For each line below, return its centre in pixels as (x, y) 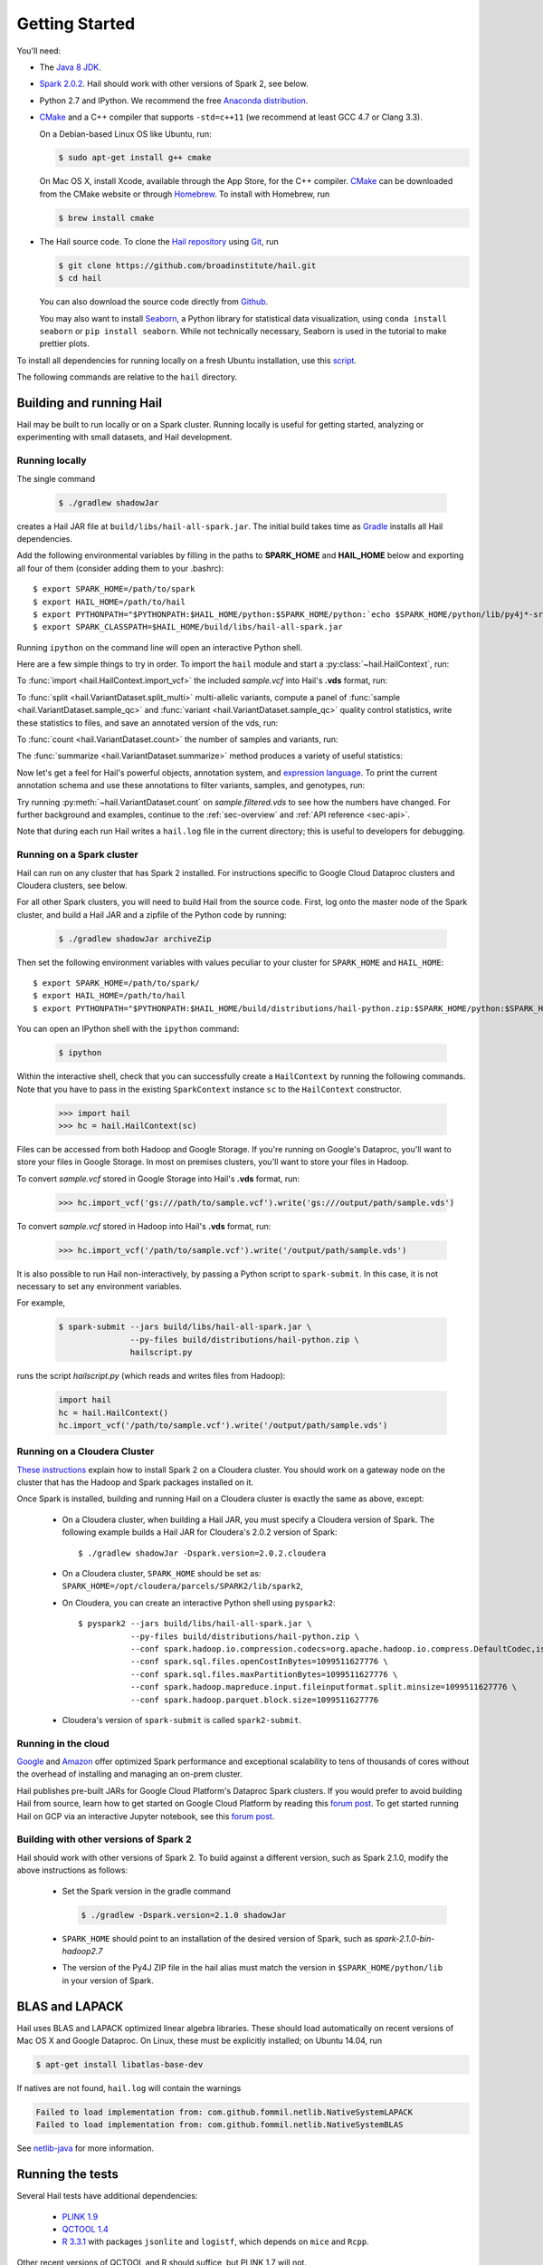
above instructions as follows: (72, 1870)
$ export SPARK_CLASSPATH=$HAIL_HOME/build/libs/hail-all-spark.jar (188, 627)
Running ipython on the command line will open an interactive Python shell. (160, 647)
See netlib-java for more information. (85, 2148)
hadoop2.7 (82, 1951)
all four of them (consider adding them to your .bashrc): (120, 568)
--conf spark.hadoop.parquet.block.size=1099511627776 (254, 1700)
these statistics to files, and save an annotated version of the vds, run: (148, 723)
